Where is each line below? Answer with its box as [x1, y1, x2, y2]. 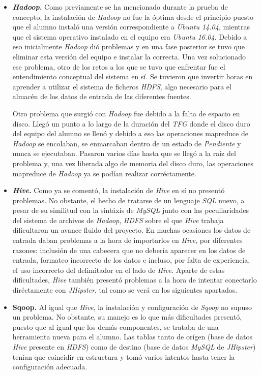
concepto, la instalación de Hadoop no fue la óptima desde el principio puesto [12, 11, 253, 22]
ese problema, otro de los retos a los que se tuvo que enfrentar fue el [12, 61, 225, 72]
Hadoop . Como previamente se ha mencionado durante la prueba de [12, 2, 228, 12]
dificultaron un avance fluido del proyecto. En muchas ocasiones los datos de [12, 225, 251, 235]
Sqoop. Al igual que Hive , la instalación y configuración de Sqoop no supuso [12, 301, 252, 312]
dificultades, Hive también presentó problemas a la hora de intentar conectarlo [12, 274, 257, 285]
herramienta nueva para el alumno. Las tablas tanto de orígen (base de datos [12, 331, 252, 342]
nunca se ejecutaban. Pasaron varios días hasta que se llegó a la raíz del [12, 148, 236, 159]
